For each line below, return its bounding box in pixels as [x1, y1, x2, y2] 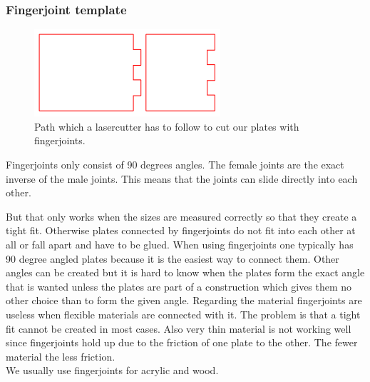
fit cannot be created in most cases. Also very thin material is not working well [6, 321, 351, 336]
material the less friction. [6, 348, 115, 363]
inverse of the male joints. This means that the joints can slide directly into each [6, 171, 358, 186]
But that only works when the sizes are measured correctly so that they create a [6, 208, 357, 223]
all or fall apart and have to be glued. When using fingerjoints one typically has [6, 236, 354, 251]
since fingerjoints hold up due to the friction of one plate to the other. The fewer [6, 335, 358, 350]
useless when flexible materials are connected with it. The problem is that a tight [6, 306, 361, 321]
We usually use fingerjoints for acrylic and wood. [6, 363, 219, 378]
